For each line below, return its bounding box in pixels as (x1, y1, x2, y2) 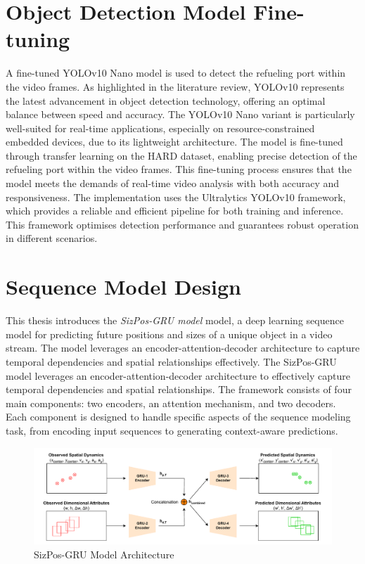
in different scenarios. (6, 231, 98, 245)
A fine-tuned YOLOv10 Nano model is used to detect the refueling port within (6, 65, 346, 80)
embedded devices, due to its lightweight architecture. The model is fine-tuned (6, 134, 343, 149)
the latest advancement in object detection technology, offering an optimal (6, 93, 326, 108)
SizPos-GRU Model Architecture (34, 546, 174, 561)
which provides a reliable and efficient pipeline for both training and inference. (6, 203, 344, 218)
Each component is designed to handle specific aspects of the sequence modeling (6, 409, 351, 424)
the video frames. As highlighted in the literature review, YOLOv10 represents (6, 79, 345, 94)
